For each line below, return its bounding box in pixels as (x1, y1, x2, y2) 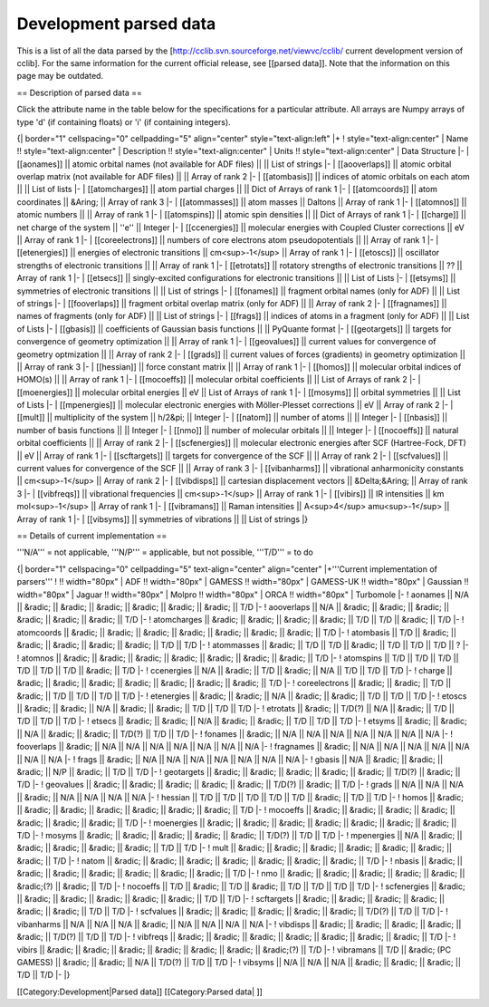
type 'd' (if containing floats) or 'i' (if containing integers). (16, 116, 231, 127)
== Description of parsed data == (16, 87, 142, 98)
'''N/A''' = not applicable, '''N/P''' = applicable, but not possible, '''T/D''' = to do (16, 547, 314, 557)
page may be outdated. (16, 71, 104, 82)
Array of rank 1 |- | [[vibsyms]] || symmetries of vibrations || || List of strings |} (16, 513, 309, 525)
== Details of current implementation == (16, 530, 168, 541)
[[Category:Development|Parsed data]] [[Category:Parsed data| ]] (16, 986, 263, 997)
